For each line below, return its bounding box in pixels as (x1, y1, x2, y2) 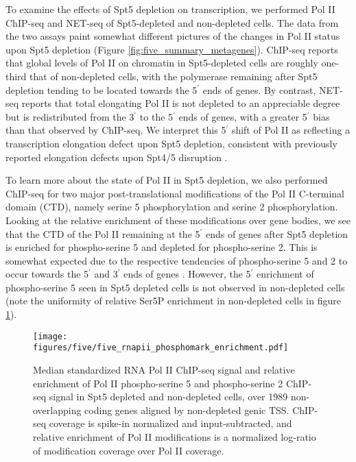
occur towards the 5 (5, 267, 89, 281)
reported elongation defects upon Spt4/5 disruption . (5, 149, 228, 164)
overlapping (33, 402, 82, 417)
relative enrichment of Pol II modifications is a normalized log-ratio (33, 429, 316, 443)
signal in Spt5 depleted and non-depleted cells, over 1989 (49, 389, 288, 404)
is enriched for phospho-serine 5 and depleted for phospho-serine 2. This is (5, 240, 318, 254)
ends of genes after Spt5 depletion (206, 226, 348, 241)
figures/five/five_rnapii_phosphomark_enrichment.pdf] (33, 343, 289, 353)
